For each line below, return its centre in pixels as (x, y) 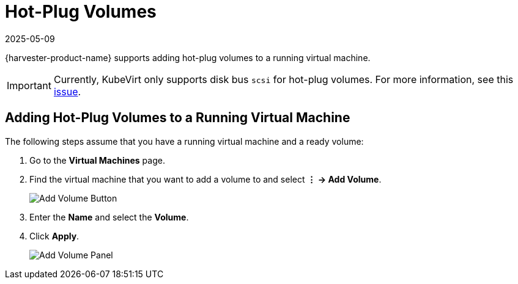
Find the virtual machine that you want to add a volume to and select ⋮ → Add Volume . (205, 179)
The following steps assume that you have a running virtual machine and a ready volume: (184, 141)
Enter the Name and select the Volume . (109, 217)
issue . (67, 91)
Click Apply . (54, 236)
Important (29, 85)
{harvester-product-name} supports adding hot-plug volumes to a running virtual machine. (188, 57)
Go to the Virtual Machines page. (97, 160)
